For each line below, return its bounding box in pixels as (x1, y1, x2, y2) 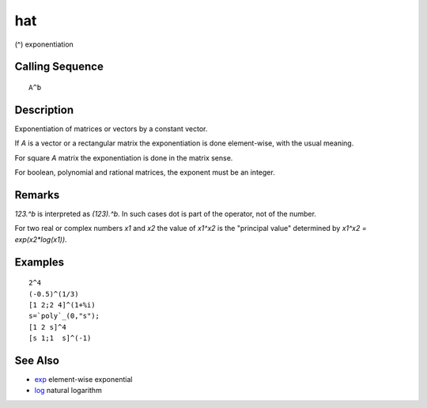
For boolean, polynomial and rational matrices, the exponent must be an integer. (14, 168, 276, 177)
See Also (14, 353, 59, 367)
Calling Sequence (14, 60, 104, 74)
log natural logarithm (34, 386, 102, 395)
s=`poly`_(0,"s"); (28, 312, 100, 320)
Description (14, 103, 74, 116)
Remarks (14, 188, 60, 202)
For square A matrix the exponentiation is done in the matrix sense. (14, 153, 233, 162)
